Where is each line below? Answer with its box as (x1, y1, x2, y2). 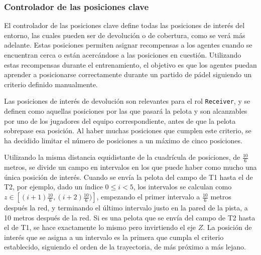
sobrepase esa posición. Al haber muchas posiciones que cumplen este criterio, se (4, 125, 251, 136)
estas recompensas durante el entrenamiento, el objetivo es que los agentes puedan (4, 59, 257, 70)
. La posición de (203, 222, 252, 232)
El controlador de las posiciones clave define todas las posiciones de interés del (4, 20, 245, 31)
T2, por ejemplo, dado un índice (4, 181, 103, 192)
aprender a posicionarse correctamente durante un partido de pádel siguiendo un (4, 69, 252, 80)
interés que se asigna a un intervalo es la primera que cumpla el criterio (4, 231, 224, 242)
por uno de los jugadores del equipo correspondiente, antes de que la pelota (4, 115, 236, 126)
